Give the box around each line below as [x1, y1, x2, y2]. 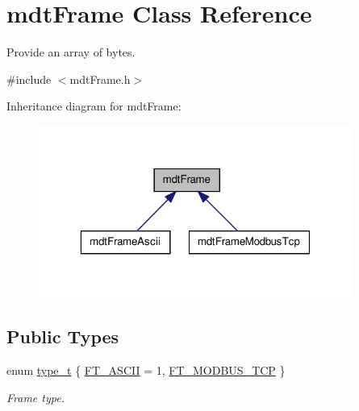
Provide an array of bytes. [6, 44, 136, 60]
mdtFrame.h [69, 70, 131, 87]
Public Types [6, 324, 119, 349]
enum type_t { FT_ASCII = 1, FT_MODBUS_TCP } [6, 362, 286, 379]
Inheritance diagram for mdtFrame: [6, 98, 182, 114]
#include [6, 70, 52, 87]
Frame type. [6, 388, 65, 405]
